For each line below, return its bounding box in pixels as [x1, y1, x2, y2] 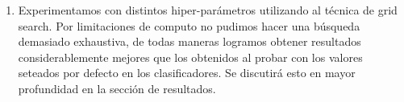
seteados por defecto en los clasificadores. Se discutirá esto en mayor [18, 64, 356, 81]
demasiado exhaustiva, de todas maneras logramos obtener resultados [18, 33, 361, 50]
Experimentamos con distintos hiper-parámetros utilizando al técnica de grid [18, 2, 398, 18]
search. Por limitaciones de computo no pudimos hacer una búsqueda [18, 17, 360, 34]
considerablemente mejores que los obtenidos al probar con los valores [18, 48, 363, 65]
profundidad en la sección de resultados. [18, 80, 216, 96]
